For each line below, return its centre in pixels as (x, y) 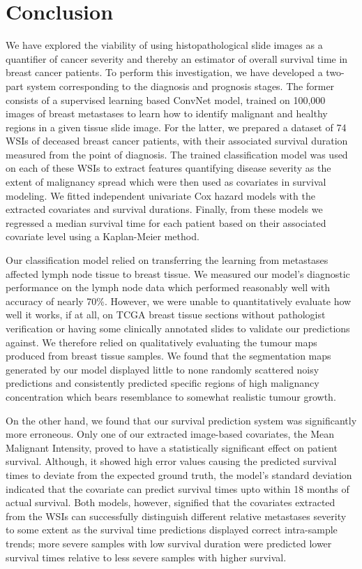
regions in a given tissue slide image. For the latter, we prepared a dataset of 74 (176, 127)
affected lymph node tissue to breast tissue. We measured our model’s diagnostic (178, 273)
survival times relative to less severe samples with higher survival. (146, 557)
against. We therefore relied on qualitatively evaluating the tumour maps (161, 342)
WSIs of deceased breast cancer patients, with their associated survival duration (177, 141)
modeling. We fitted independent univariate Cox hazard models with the (160, 195)
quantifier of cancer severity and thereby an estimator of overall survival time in (177, 58)
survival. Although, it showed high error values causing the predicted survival (171, 461)
